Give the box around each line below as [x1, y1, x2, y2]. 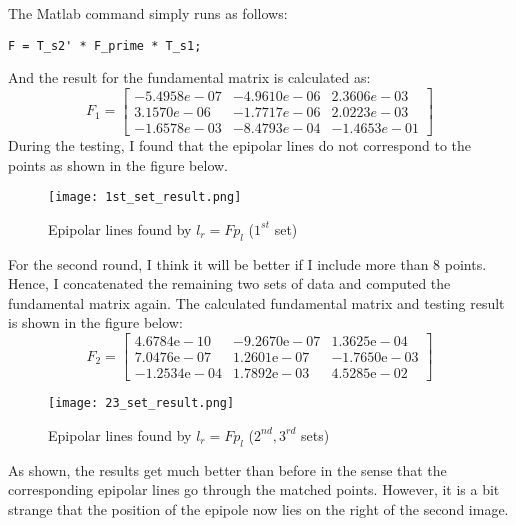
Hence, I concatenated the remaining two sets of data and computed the [8, 273, 451, 294]
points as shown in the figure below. [8, 154, 228, 175]
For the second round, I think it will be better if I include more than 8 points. [8, 253, 487, 274]
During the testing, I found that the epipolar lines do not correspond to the [8, 134, 472, 155]
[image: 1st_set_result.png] [48, 190, 242, 205]
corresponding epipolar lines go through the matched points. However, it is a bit [8, 479, 500, 500]
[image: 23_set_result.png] [48, 396, 235, 411]
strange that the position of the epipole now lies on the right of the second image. [8, 498, 509, 519]
